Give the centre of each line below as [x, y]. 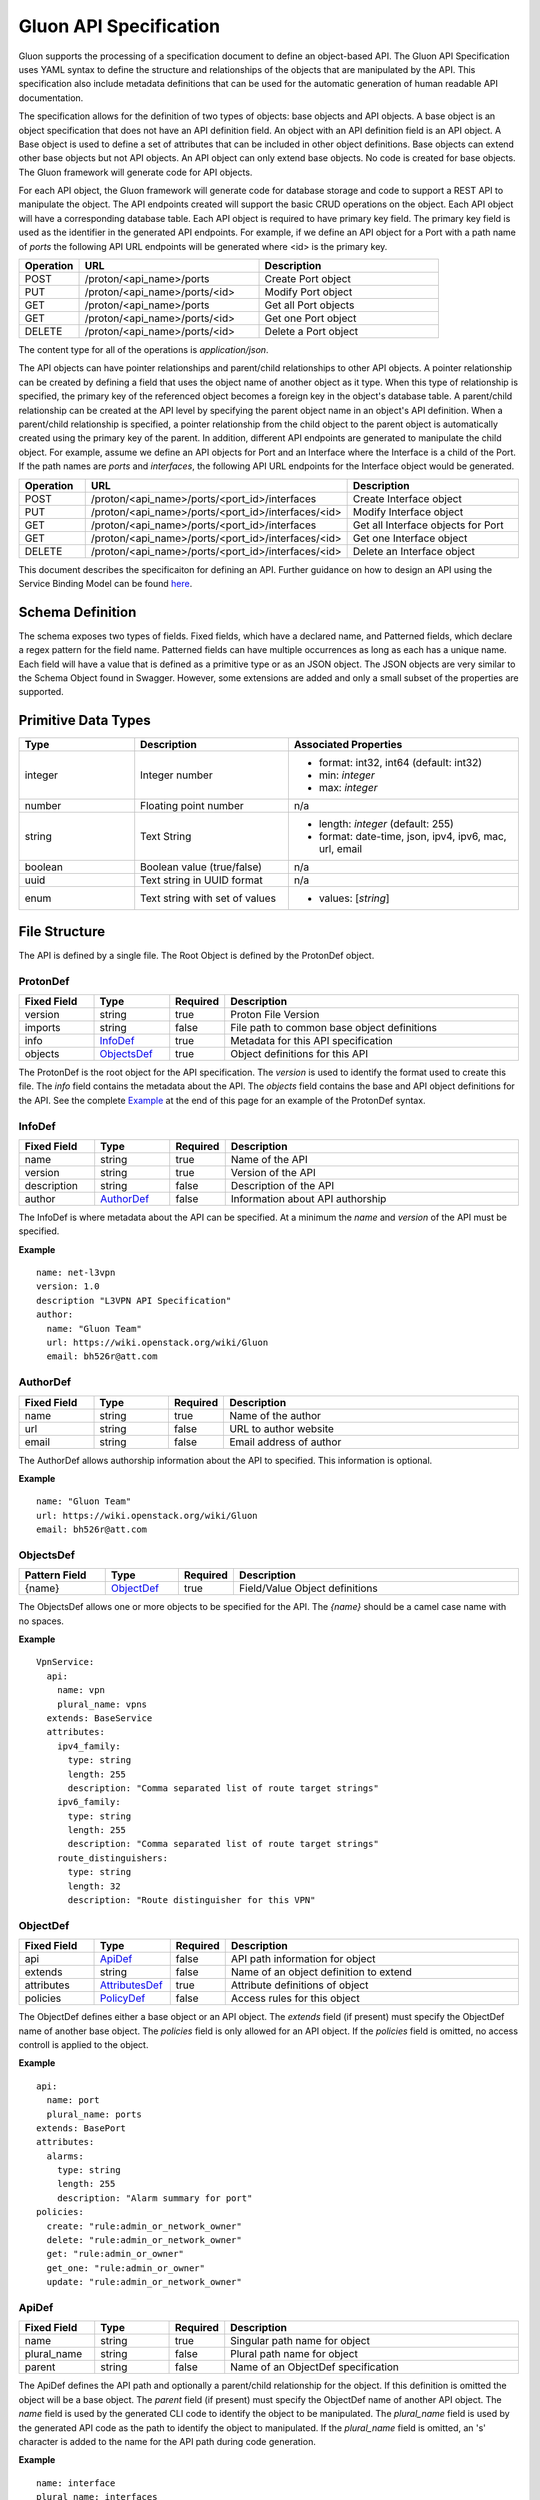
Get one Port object [310, 318]
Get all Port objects [309, 305]
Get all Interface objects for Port [428, 525]
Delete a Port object [311, 332]
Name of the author [275, 1415]
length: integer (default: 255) [386, 824]
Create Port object [308, 279]
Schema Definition [77, 611]
